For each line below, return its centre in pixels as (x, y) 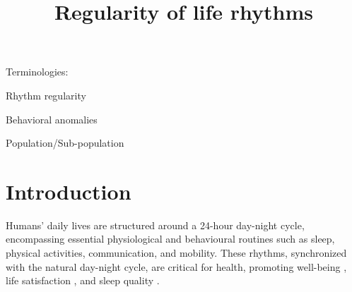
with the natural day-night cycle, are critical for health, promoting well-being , (176, 266)
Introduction (69, 191)
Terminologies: (37, 72)
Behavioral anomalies (52, 119)
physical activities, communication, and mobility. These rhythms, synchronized (176, 253)
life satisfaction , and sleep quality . (83, 280)
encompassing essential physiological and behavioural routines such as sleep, (170, 239)
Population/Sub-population (65, 143)
